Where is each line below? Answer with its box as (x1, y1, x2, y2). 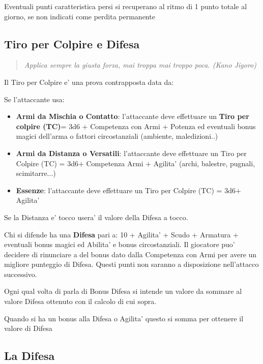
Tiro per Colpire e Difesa (4, 36, 140, 51)
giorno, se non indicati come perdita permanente (4, 11, 155, 21)
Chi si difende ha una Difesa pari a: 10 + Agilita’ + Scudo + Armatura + (4, 229, 239, 239)
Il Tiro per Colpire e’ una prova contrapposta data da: (4, 76, 174, 87)
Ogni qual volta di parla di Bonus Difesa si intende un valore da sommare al (4, 286, 242, 296)
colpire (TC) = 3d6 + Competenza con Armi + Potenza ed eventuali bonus (16, 120, 256, 131)
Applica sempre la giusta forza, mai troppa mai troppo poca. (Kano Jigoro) (24, 59, 256, 70)
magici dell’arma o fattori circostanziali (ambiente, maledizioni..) (16, 131, 218, 141)
